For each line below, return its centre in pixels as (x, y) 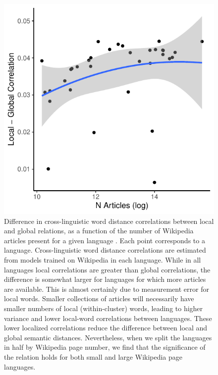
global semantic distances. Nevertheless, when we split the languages (108, 337)
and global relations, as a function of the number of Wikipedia (99, 231)
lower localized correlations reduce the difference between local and (106, 328)
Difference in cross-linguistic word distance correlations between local (109, 221)
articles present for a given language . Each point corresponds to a (105, 240)
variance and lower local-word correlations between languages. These (108, 318)
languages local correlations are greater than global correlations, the (107, 269)
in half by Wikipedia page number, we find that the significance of (105, 347)
